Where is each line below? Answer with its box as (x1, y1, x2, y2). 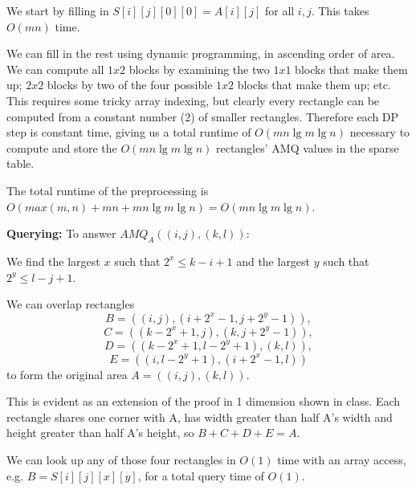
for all (264, 2, 295, 18)
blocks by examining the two (128, 60, 270, 77)
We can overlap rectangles (6, 296, 135, 312)
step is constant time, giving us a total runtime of (6, 124, 251, 141)
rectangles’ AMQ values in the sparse (215, 139, 399, 156)
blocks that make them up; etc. (237, 76, 391, 93)
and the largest (236, 252, 311, 269)
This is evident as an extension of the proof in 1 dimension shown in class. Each (6, 393, 401, 410)
